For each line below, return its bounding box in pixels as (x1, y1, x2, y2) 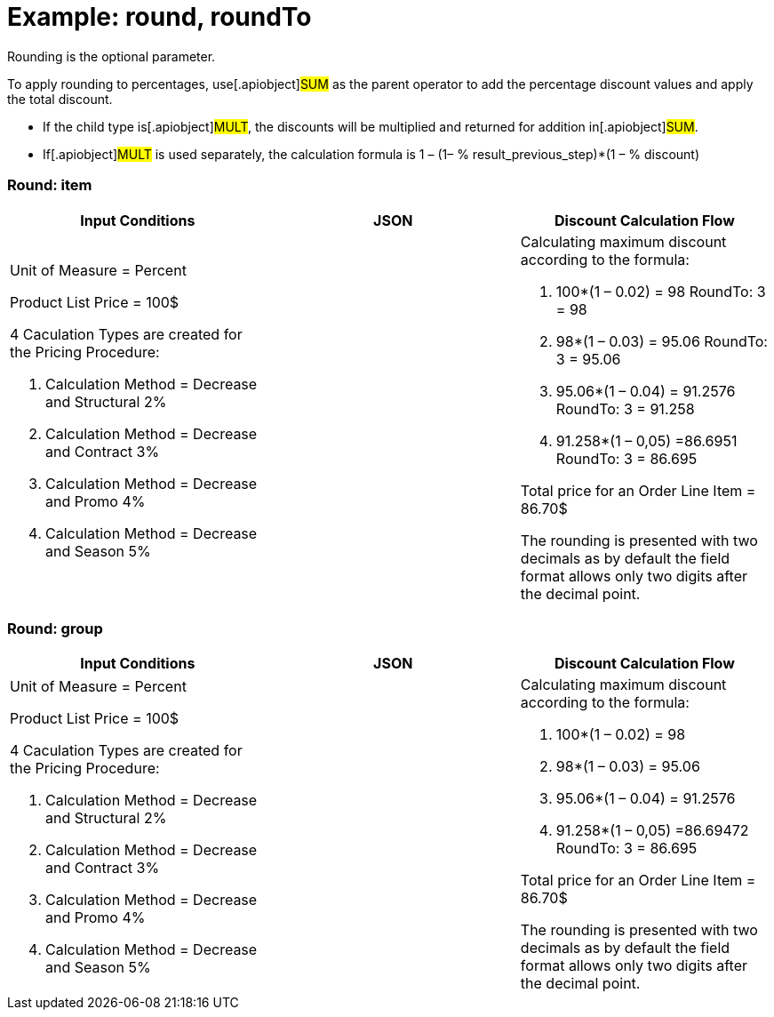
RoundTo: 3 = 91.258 (555, 399, 695, 418)
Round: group (7, 619, 103, 637)
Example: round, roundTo (7, 2, 312, 32)
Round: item (7, 176, 92, 195)
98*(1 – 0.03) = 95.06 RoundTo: (555, 332, 768, 350)
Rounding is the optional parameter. (7, 48, 216, 64)
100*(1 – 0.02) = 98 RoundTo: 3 (555, 282, 766, 300)
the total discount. (7, 91, 113, 107)
